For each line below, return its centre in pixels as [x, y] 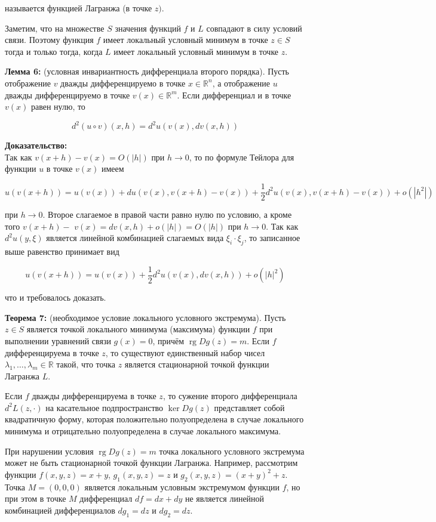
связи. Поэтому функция [49, 40]
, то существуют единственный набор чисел [185, 352]
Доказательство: [36, 145]
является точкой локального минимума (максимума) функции [138, 329]
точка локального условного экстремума [232, 451]
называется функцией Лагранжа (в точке [79, 8]
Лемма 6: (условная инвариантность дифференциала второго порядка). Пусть [147, 71]
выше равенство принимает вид [62, 251]
